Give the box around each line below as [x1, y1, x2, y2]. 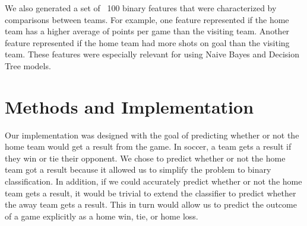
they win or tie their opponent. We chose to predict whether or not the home [5, 151, 286, 164]
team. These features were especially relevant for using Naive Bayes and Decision [5, 48, 299, 60]
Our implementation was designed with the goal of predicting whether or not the [5, 128, 299, 141]
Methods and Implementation [5, 94, 254, 118]
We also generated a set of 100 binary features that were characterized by [5, 2, 277, 14]
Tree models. [5, 59, 51, 72]
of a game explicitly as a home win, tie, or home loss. [5, 209, 198, 222]
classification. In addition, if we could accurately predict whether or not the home [5, 175, 302, 188]
